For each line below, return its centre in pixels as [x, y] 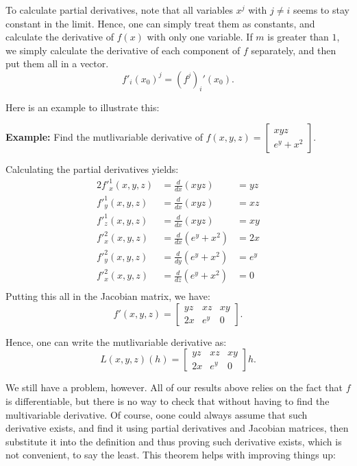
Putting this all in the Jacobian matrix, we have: [108, 296]
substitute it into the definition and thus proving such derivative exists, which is [174, 441]
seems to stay [321, 10]
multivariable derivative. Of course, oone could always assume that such [157, 414]
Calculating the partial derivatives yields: [92, 169]
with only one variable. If [200, 37]
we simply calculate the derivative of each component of [123, 50]
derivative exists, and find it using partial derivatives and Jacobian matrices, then [177, 428]
